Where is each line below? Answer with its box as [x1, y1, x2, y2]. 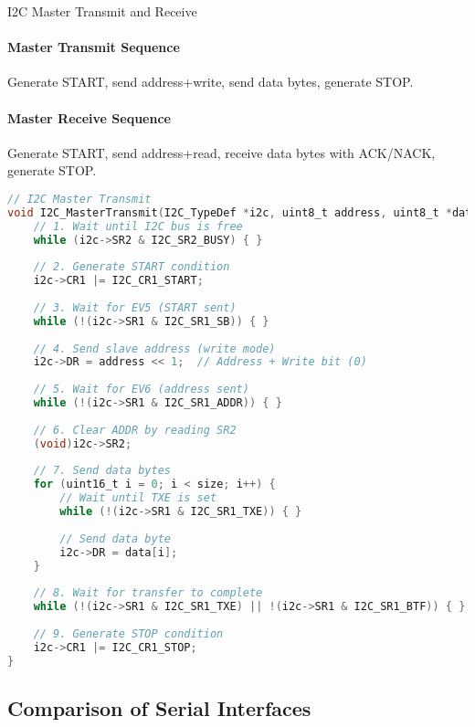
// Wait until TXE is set [59, 491, 217, 505]
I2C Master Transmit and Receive [7, 2, 197, 20]
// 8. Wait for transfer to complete [33, 586, 263, 600]
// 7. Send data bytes [33, 464, 171, 478]
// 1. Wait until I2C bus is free [33, 219, 243, 233]
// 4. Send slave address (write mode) [33, 342, 276, 355]
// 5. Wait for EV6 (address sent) [33, 383, 249, 396]
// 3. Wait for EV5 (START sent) [33, 300, 237, 314]
